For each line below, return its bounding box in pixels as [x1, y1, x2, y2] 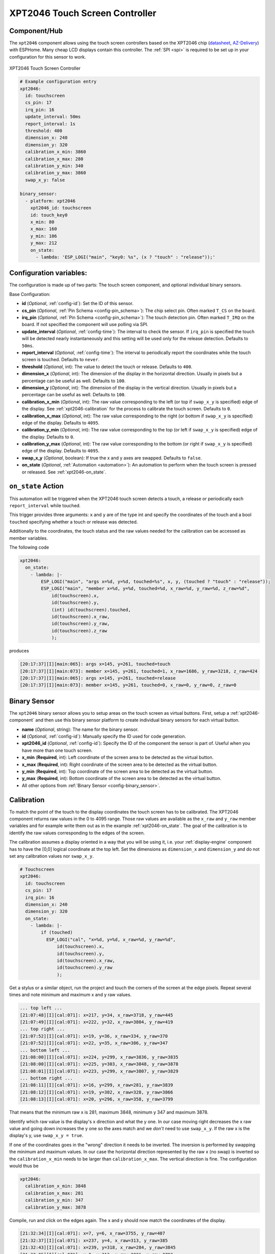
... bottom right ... [20, 1075, 73, 1081]
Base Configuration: [9, 291, 51, 297]
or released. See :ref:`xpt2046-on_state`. [22, 469, 107, 475]
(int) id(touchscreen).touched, [51, 607, 131, 612]
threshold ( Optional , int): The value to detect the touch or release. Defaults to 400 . [22, 364, 193, 370]
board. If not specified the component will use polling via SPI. [22, 322, 149, 328]
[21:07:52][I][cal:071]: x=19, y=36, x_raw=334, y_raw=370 [20, 1033, 168, 1039]
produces [9, 648, 30, 654]
